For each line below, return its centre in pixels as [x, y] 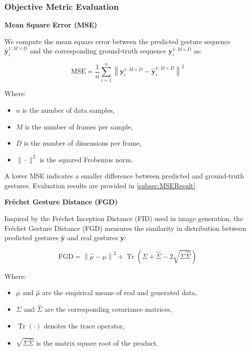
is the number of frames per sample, [79, 126]
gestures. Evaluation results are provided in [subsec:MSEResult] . [101, 185]
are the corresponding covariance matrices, [108, 309]
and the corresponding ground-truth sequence [98, 51]
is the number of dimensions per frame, [83, 143]
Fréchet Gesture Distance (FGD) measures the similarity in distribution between [125, 228]
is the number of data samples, [68, 110]
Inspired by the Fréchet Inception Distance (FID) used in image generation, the [124, 218]
